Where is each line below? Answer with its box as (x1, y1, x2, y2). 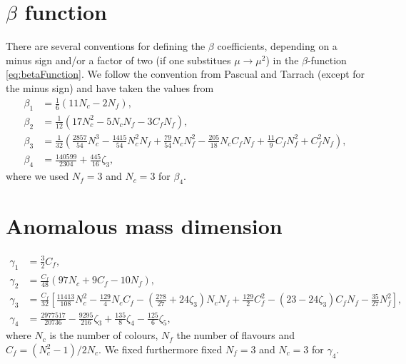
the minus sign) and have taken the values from (6, 80, 214, 95)
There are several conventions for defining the (6, 39, 205, 54)
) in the (265, 52, 299, 67)
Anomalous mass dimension (6, 211, 283, 241)
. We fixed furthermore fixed (98, 342, 223, 357)
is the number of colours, (49, 328, 158, 343)
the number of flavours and (176, 328, 295, 343)
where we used (6, 168, 69, 183)
